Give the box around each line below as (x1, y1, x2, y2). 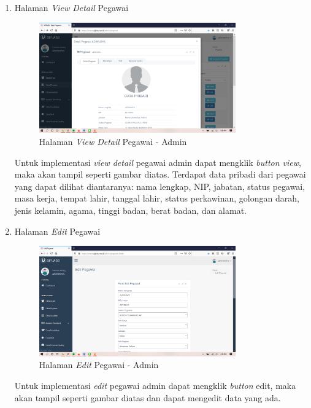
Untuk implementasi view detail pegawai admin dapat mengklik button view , (14, 155, 301, 168)
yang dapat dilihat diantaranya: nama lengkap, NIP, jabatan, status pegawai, (14, 179, 305, 192)
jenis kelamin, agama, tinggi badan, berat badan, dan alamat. (14, 203, 247, 216)
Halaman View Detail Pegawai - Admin (39, 135, 187, 147)
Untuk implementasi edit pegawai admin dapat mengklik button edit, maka (14, 379, 296, 392)
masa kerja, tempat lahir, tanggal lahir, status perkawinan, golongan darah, (14, 192, 299, 205)
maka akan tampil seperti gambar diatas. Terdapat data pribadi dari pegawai (14, 168, 306, 181)
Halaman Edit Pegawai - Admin (39, 358, 159, 371)
